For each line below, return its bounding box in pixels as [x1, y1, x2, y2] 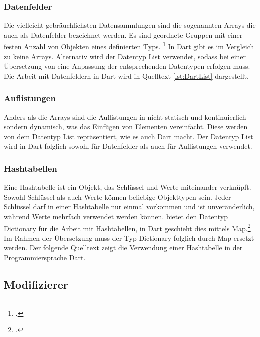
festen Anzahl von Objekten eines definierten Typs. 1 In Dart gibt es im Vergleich [4, 40, 254, 52]
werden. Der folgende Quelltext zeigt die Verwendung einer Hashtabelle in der [4, 242, 243, 253]
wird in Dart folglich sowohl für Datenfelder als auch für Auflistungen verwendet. [4, 141, 252, 151]
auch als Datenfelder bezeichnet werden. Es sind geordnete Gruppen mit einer [4, 29, 243, 40]
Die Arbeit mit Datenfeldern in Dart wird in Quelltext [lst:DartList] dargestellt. [4, 70, 249, 81]
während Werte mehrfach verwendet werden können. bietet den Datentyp [4, 211, 228, 222]
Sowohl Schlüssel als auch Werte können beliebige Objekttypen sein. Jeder [4, 191, 231, 202]
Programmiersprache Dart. [4, 252, 86, 263]
